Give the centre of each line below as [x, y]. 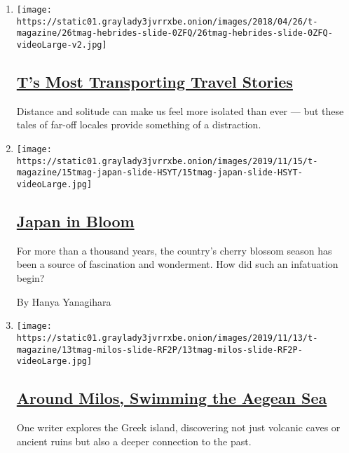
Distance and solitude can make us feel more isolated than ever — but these [180, 110]
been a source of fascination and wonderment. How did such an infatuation [177, 264]
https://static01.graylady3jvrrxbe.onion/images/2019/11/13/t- [167, 338]
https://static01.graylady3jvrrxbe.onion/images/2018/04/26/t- [167, 21]
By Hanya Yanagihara [64, 301]
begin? [30, 278]
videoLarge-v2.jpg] [62, 45]
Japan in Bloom [75, 221]
